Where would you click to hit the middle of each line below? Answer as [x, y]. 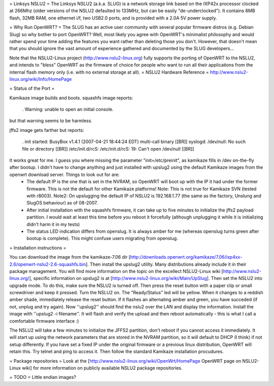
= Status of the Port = [32, 88]
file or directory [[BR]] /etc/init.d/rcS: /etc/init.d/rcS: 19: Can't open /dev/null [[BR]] [108, 149]
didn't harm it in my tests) [53, 224]
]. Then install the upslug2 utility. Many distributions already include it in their [166, 264]
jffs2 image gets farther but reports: [47, 130]
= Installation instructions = [38, 248]
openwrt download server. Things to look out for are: [64, 174]
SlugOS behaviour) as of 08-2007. [62, 203]
